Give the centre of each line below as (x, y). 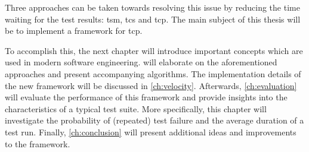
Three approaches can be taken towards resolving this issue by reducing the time (152, 7)
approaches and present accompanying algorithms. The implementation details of (153, 73)
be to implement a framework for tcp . (74, 31)
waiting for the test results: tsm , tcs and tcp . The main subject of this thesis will (153, 19)
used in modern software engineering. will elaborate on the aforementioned (141, 62)
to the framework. (38, 143)
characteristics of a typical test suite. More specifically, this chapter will (136, 108)
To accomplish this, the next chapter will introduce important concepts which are (154, 50)
